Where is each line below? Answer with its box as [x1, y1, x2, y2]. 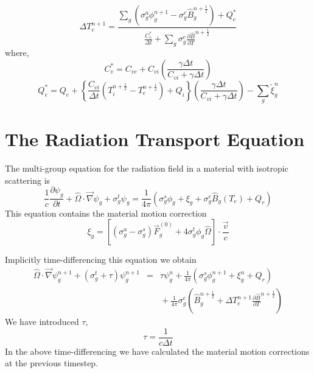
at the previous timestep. [5, 357, 99, 369]
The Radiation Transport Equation [5, 127, 305, 152]
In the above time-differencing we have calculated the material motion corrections [5, 344, 310, 357]
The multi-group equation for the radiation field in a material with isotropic [5, 162, 288, 175]
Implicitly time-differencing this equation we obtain [5, 253, 197, 266]
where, [5, 46, 29, 59]
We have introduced [5, 315, 79, 328]
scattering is [5, 173, 51, 186]
